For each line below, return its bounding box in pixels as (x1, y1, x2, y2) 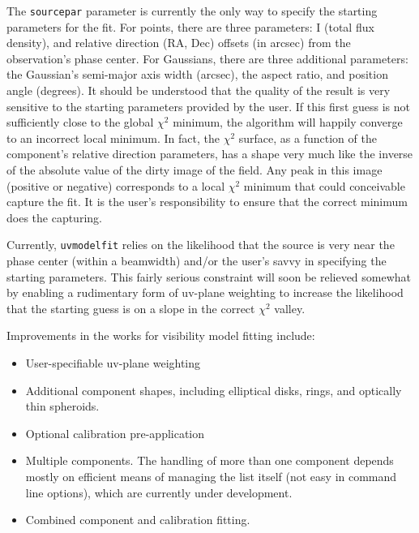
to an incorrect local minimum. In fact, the (6, 129, 220, 146)
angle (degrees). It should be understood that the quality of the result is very (6, 82, 391, 99)
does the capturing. (6, 208, 102, 226)
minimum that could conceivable (243, 177, 405, 194)
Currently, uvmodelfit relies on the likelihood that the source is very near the (6, 236, 395, 253)
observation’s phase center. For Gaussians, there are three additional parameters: (6, 49, 408, 67)
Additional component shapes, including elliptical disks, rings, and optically (25, 381, 402, 398)
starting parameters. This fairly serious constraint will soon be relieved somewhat (6, 268, 412, 285)
